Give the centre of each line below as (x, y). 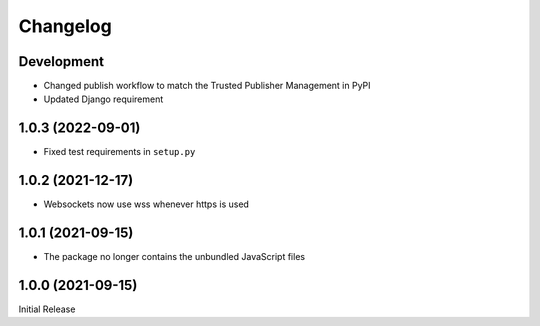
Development (61, 61)
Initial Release (47, 309)
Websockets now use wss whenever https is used (146, 204)
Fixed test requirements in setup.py (119, 152)
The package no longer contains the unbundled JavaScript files (174, 257)
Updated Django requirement (103, 99)
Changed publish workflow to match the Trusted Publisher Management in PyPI (207, 86)
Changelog (65, 26)
